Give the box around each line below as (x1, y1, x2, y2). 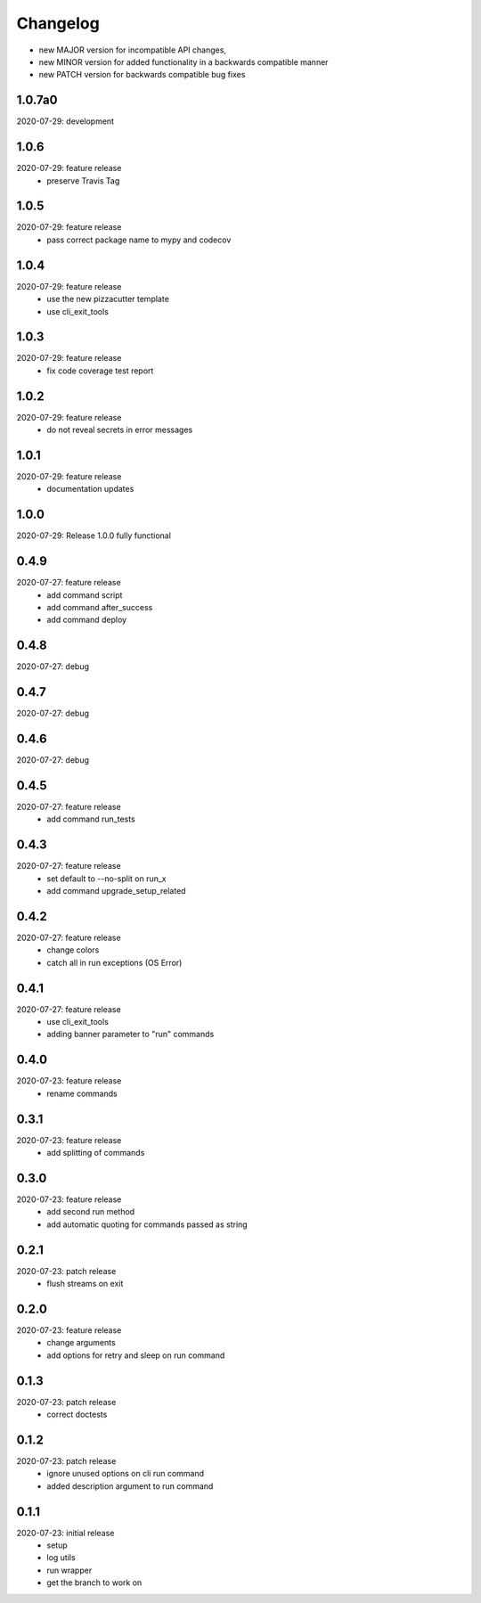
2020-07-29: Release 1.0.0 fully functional (16, 530, 171, 541)
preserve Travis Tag (46, 175, 120, 186)
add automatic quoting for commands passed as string (46, 1219, 249, 1230)
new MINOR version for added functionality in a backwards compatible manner (38, 56, 329, 67)
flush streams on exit (46, 1279, 124, 1289)
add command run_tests (46, 814, 135, 824)
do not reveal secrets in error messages (46, 424, 193, 436)
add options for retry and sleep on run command (46, 1350, 225, 1361)
